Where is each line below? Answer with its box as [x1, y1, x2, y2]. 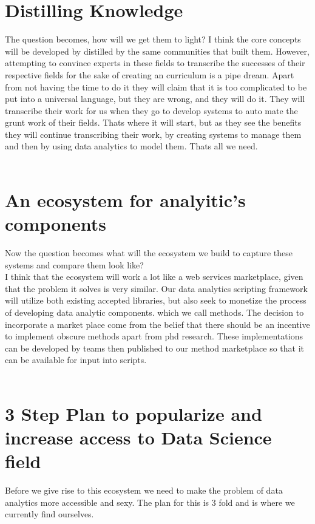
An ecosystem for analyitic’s [5, 187, 246, 212]
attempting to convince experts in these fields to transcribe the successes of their [5, 56, 305, 69]
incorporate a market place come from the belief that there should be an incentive [5, 318, 310, 330]
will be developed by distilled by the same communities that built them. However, [5, 44, 310, 57]
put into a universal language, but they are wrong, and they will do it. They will [5, 92, 305, 105]
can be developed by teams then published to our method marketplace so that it [5, 341, 305, 354]
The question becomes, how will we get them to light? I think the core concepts [5, 33, 301, 46]
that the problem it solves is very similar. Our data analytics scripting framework [5, 282, 308, 294]
